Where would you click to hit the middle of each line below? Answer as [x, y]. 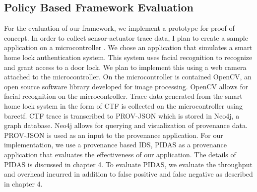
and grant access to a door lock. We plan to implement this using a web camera [125, 67]
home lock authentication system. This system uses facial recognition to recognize [128, 57]
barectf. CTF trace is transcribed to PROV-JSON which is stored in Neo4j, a [122, 115]
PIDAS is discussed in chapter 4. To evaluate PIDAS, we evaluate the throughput [128, 164]
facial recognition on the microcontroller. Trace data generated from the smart [123, 96]
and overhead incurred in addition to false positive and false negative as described [128, 174]
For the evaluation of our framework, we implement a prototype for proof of [119, 28]
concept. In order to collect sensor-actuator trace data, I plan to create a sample [126, 37]
